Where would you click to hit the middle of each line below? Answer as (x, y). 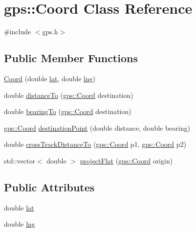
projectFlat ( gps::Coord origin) (126, 160)
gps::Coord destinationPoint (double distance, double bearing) (97, 128)
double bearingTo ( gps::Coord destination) (68, 111)
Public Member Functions (71, 58)
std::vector (20, 160)
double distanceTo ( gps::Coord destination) (69, 95)
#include (18, 32)
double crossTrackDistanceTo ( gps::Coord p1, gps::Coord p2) (95, 144)
